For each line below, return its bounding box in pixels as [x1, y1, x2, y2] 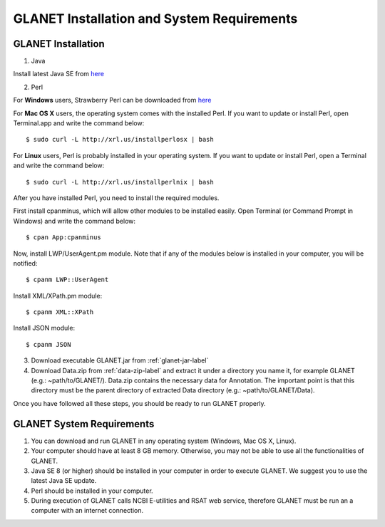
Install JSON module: [13, 324, 75, 333]
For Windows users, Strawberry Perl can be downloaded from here [13, 96, 212, 105]
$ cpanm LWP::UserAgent [26, 276, 109, 284]
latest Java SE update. [31, 476, 97, 485]
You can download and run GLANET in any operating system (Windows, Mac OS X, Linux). [31, 437, 297, 445]
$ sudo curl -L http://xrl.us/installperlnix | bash [26, 178, 214, 186]
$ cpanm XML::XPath [26, 308, 94, 316]
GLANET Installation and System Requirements [13, 11, 298, 26]
